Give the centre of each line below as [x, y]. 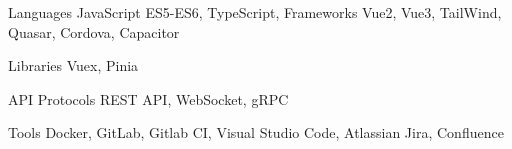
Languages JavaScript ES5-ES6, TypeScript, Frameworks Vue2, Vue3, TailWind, [255, 12]
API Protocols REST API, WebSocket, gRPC [148, 98]
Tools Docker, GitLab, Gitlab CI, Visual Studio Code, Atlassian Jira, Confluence [256, 132]
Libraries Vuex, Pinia [73, 65]
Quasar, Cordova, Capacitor [94, 31]
